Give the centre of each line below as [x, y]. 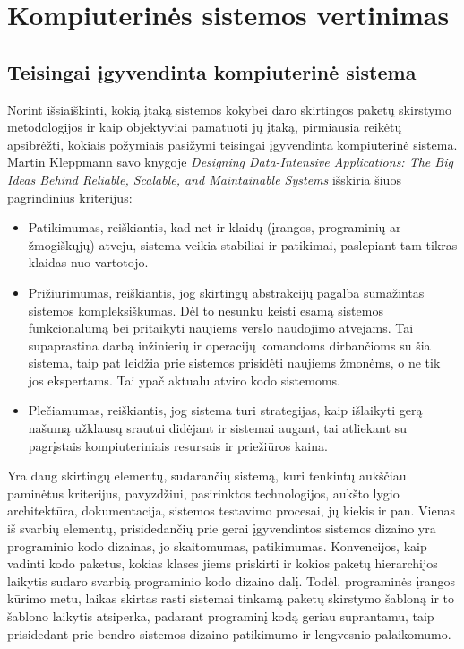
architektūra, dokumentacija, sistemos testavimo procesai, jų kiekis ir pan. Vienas [232, 511]
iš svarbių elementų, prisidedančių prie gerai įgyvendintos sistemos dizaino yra [222, 528]
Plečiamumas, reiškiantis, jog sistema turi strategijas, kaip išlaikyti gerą [225, 410]
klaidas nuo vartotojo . [88, 262]
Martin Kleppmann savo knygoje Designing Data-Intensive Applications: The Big [230, 162]
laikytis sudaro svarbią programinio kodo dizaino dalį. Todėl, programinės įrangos [232, 580]
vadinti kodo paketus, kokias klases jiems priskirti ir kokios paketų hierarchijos [223, 563]
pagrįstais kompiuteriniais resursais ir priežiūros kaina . [178, 445]
